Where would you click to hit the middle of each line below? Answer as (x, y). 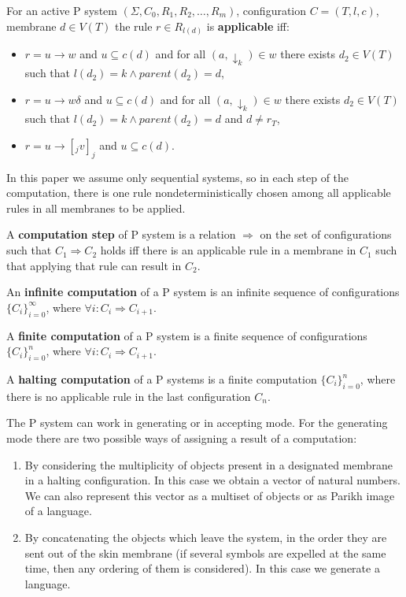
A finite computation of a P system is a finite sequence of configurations (187, 335)
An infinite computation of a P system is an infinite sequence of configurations (203, 292)
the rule (133, 26)
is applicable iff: (248, 26)
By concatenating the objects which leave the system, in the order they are (206, 537)
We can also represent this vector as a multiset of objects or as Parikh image (210, 495)
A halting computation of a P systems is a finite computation (162, 379)
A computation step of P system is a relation (121, 234)
